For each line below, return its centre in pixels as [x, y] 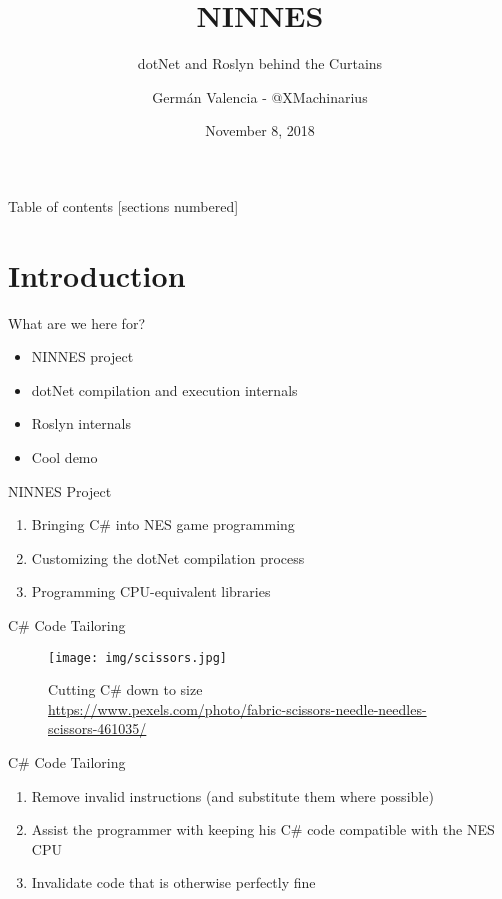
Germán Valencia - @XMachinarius [260, 96]
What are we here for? [76, 322]
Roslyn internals [81, 423]
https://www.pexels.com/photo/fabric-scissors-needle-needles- [237, 708]
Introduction [97, 274]
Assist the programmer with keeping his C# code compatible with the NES [263, 829]
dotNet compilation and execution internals [164, 389]
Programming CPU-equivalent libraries [151, 591]
